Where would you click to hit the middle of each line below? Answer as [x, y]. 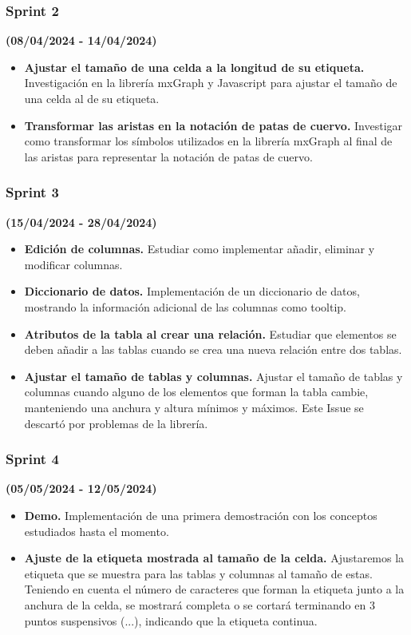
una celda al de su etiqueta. [92, 98]
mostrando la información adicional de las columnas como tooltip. [186, 306]
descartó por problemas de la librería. [116, 423]
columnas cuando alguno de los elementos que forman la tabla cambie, [196, 392]
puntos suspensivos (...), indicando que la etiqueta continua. [171, 620]
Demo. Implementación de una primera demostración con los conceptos [201, 515]
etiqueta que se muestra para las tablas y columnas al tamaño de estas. [198, 573]
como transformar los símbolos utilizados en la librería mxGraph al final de [208, 141]
